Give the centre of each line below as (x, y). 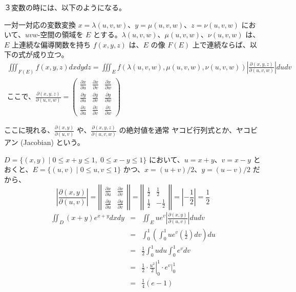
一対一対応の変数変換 (40, 24)
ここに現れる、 (29, 130)
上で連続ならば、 (221, 44)
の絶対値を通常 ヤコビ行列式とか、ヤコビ (188, 130)
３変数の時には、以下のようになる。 (65, 7)
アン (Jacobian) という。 (44, 142)
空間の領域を (62, 34)
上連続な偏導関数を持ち (51, 44)
